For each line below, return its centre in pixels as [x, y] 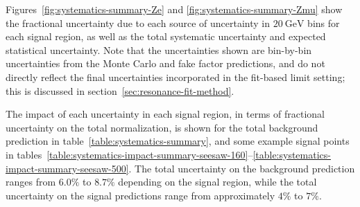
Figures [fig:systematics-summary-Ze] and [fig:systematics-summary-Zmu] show [174, 9]
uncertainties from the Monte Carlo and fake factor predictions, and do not [165, 63]
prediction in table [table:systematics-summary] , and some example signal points [178, 141]
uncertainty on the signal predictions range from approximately [140, 195]
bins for [324, 22]
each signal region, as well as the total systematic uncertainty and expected [166, 36]
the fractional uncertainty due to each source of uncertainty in [138, 22]
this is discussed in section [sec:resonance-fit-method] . [120, 90]
